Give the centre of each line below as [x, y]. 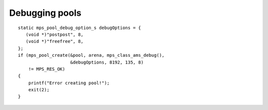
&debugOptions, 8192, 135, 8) [107, 62]
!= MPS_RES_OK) [47, 69]
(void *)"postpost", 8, [55, 34]
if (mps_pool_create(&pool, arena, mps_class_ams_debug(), [91, 55]
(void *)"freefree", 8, [55, 41]
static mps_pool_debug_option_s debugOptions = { [80, 28]
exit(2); [39, 90]
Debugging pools [45, 13]
